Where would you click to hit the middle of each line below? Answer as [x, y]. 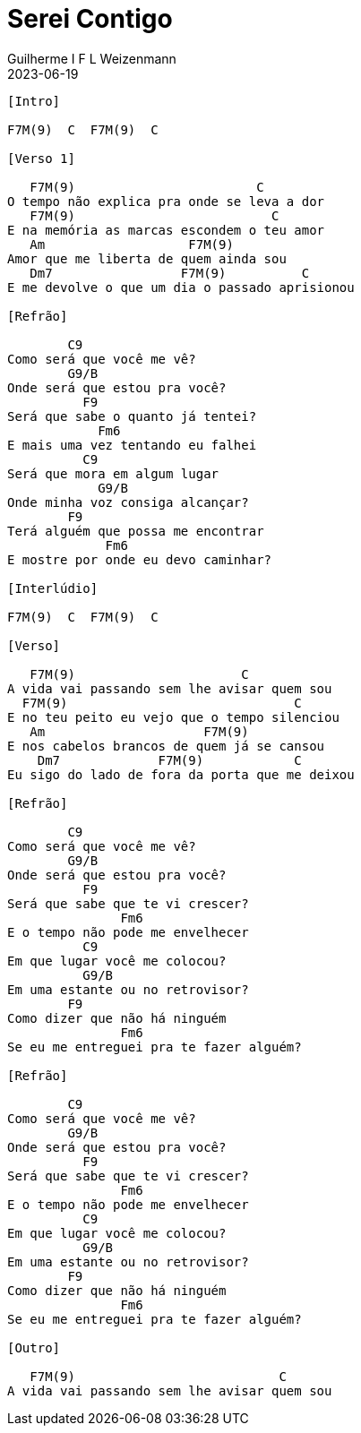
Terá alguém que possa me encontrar [136, 531]
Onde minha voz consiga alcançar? [128, 502]
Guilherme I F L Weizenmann [92, 58]
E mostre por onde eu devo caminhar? [140, 559]
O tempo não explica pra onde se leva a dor [166, 201]
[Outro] [34, 1347]
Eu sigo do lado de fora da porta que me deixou [181, 774]
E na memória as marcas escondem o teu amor [166, 230]
